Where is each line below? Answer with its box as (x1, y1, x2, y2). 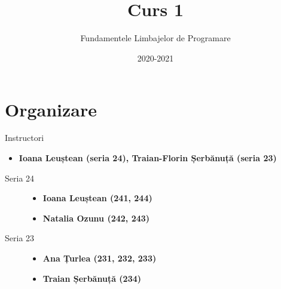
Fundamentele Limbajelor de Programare (80, 32, 231, 44)
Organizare (5, 97, 97, 121)
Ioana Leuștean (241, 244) (42, 192, 152, 204)
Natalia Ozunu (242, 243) (42, 211, 150, 224)
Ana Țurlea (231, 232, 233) (42, 252, 157, 264)
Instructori (5, 131, 44, 144)
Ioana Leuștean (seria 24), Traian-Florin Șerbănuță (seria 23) (19, 152, 277, 164)
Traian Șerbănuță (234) (42, 272, 142, 284)
